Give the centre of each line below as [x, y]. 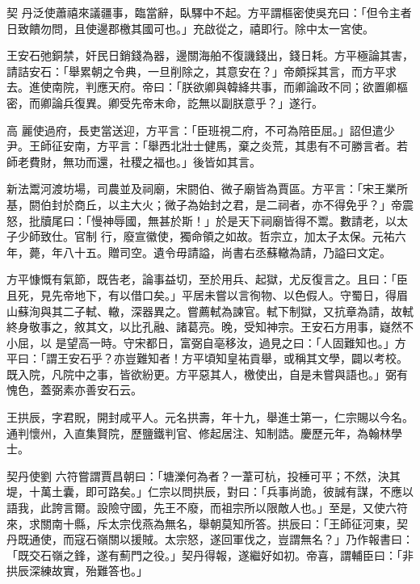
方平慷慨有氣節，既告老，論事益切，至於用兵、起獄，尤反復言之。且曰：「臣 [207, 279]
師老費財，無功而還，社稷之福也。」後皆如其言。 [134, 161]
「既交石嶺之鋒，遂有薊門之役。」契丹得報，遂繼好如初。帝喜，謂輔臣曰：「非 [210, 555]
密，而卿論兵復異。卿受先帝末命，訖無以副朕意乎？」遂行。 [165, 102]
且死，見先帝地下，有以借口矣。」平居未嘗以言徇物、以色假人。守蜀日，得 [202, 294]
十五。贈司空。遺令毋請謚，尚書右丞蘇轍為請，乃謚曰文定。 [232, 252]
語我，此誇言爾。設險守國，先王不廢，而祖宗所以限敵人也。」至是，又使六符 [207, 508]
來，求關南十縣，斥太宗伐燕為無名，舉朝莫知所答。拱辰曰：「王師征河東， [202, 523]
